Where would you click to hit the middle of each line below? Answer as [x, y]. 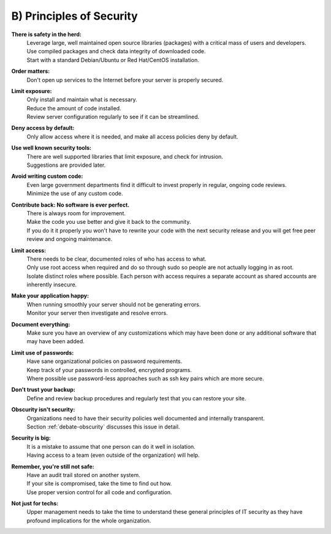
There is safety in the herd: [47, 34]
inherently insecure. [52, 284]
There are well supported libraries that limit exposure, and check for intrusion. [125, 156]
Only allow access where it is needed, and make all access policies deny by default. [132, 136]
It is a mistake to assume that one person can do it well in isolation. [111, 446]
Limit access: [29, 250]
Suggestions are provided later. [66, 165]
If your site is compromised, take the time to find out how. [99, 484]
